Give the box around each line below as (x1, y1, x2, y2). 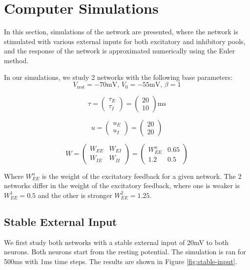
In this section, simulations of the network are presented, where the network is (4, 26, 238, 37)
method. (4, 55, 29, 65)
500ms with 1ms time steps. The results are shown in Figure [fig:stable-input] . (4, 256, 237, 266)
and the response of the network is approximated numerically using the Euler (4, 46, 235, 56)
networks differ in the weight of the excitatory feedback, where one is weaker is (4, 180, 240, 191)
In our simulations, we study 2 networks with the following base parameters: (4, 72, 232, 82)
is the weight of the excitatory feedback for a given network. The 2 (42, 171, 242, 181)
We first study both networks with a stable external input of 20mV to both (4, 237, 229, 247)
